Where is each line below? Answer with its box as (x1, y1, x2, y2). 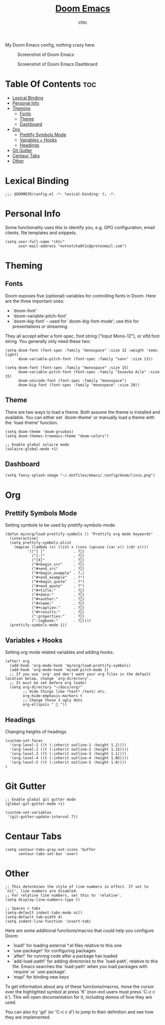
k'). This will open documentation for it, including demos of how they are (5, 994, 152, 1000)
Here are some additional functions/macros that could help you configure (5, 927, 154, 933)
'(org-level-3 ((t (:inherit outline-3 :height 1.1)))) (9, 751, 127, 756)
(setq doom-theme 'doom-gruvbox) (5, 429, 74, 434)
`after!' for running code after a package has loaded (12, 953, 118, 959)
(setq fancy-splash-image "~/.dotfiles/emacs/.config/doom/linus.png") (5, 473, 155, 478)
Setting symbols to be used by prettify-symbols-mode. (5, 522, 116, 528)
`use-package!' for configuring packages (12, 947, 96, 953)
